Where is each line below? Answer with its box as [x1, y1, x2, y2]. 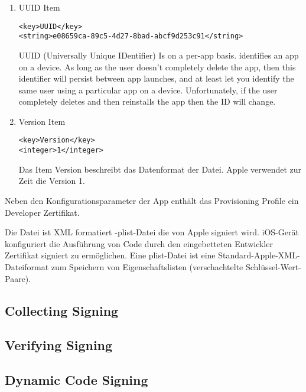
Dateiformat [5, 260, 49, 273]
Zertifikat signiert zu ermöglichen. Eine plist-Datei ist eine [5, 249, 216, 261]
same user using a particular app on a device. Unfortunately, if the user [18, 83, 278, 96]
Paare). [5, 272, 31, 284]
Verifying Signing [5, 336, 113, 354]
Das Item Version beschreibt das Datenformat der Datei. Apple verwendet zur [18, 163, 302, 175]
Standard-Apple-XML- [218, 249, 300, 261]
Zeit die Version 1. [18, 174, 85, 187]
